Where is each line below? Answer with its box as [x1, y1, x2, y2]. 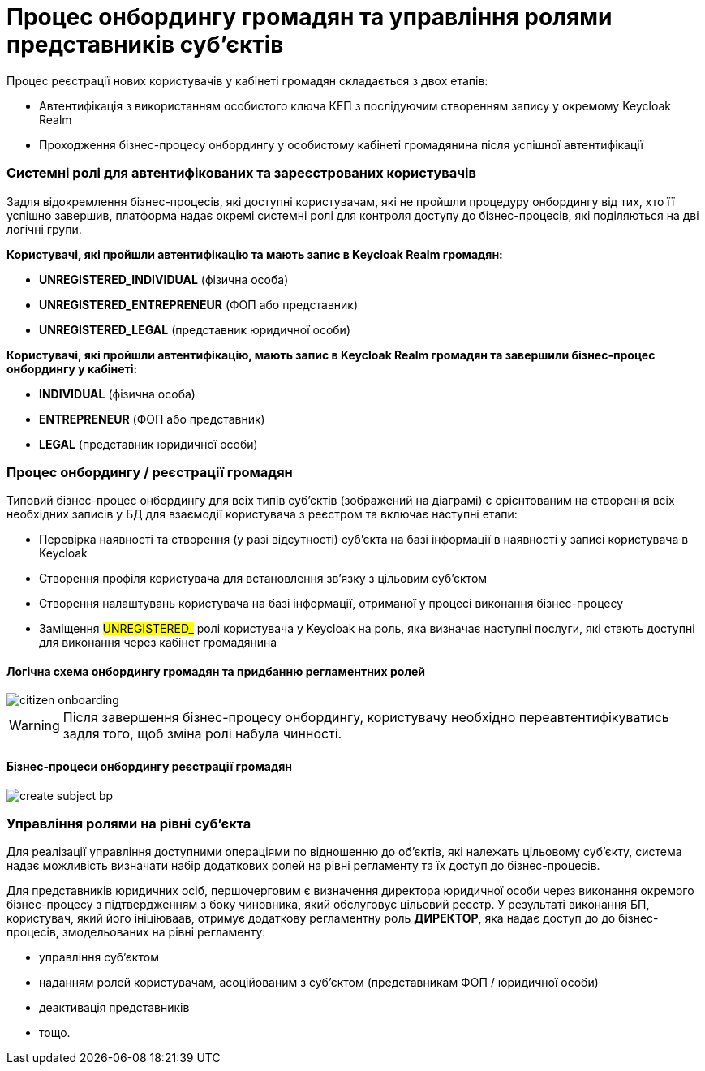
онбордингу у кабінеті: [6, 361, 138, 376]
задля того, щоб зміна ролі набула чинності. [62, 725, 342, 742]
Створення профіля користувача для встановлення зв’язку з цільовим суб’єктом [39, 571, 488, 586]
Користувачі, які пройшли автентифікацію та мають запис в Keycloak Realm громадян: [6, 247, 503, 261]
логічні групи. [6, 222, 82, 236]
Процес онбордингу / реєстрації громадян [6, 463, 293, 480]
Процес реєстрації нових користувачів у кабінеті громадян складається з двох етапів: [6, 73, 488, 88]
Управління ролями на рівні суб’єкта [6, 815, 251, 832]
